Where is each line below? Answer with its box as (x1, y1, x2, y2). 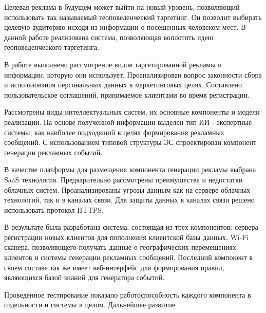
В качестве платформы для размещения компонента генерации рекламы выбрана (4, 164, 256, 175)
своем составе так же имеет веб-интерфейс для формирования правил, (4, 262, 224, 272)
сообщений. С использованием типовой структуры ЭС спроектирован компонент (4, 137, 257, 148)
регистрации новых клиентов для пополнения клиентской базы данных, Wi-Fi (4, 231, 249, 242)
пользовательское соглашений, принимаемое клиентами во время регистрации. (4, 89, 250, 100)
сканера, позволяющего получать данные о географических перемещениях (4, 242, 236, 252)
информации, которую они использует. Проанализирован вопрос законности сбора (4, 69, 262, 80)
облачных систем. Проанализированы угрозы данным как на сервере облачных (4, 184, 251, 195)
